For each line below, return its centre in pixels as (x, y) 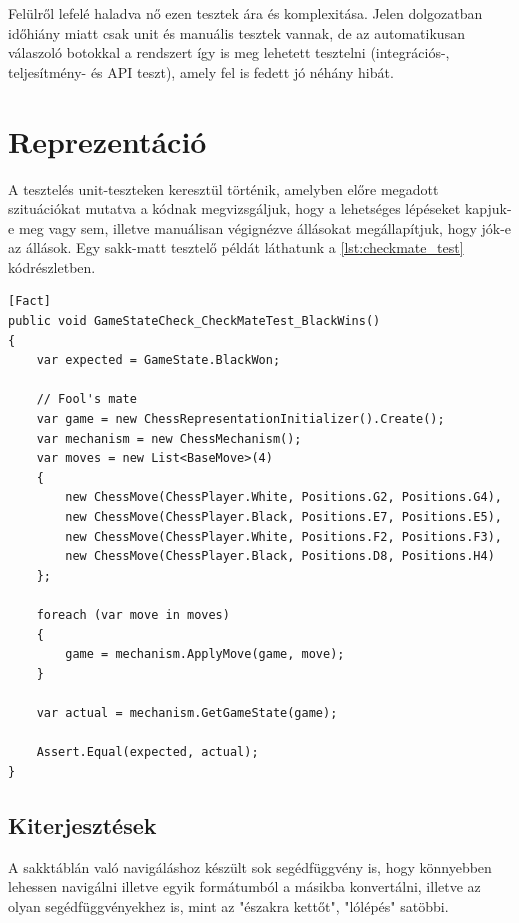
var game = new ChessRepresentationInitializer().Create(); (240, 419)
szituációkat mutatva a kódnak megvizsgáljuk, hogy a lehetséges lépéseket (234, 208)
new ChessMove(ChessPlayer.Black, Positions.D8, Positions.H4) (280, 556)
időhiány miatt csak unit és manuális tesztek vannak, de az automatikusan (236, 32)
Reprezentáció (107, 140)
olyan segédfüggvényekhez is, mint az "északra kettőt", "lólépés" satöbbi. (228, 905)
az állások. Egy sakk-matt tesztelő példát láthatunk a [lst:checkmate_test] (236, 247)
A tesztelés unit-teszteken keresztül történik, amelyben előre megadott (223, 188)
